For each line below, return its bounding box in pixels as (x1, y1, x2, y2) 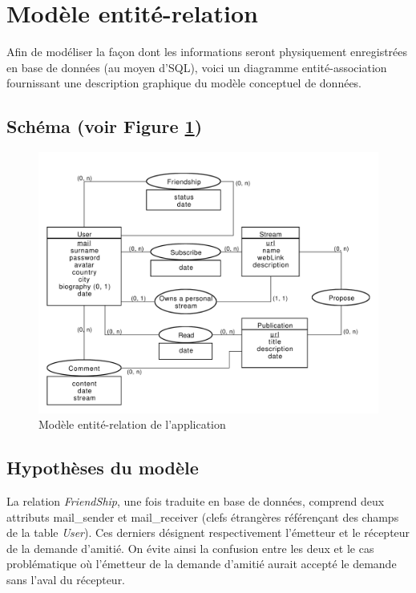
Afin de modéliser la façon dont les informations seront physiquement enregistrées (6, 43, 408, 60)
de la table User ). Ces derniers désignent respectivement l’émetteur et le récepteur (6, 524, 410, 541)
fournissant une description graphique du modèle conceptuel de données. (6, 75, 362, 91)
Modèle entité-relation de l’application (38, 416, 226, 433)
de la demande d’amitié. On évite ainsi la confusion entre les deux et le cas (6, 539, 374, 556)
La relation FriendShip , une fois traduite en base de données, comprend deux (6, 492, 385, 509)
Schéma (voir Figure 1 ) (6, 114, 203, 139)
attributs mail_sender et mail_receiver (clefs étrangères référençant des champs (6, 508, 399, 525)
